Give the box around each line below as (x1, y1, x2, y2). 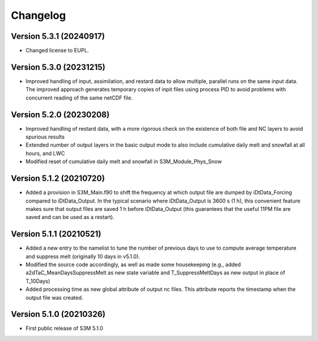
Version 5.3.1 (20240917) (11, 31, 105, 41)
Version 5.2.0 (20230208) (11, 110, 110, 120)
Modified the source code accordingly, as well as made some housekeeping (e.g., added (25, 261, 241, 268)
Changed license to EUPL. (25, 47, 90, 54)
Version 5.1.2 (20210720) (11, 174, 105, 184)
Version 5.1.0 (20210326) (11, 309, 106, 319)
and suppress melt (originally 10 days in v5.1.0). (25, 253, 141, 260)
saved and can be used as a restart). (25, 214, 115, 221)
